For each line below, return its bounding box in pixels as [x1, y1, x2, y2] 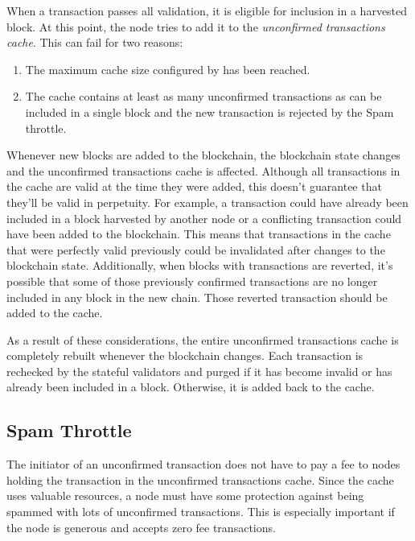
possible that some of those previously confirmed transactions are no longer [6, 272, 378, 289]
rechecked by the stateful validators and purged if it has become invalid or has [6, 362, 392, 379]
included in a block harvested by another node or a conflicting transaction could [6, 209, 402, 226]
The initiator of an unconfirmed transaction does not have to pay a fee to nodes [6, 456, 401, 473]
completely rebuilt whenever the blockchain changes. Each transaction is [6, 347, 364, 364]
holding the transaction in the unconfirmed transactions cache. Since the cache [6, 471, 394, 488]
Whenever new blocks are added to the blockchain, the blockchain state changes [6, 147, 401, 163]
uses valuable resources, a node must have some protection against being [6, 487, 364, 504]
